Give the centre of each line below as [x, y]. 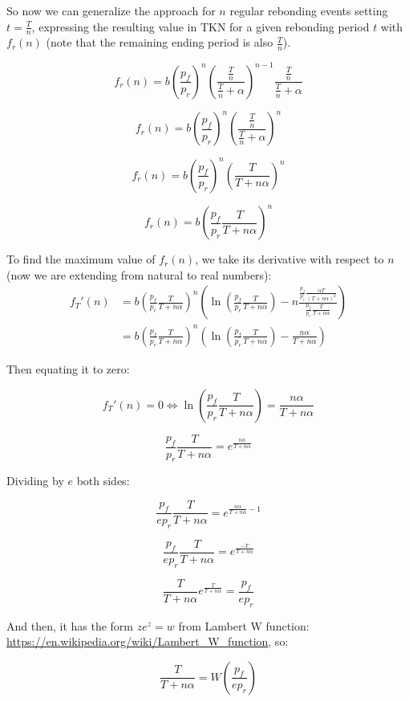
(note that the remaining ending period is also [160, 42]
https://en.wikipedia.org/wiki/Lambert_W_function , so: [148, 641]
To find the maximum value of [81, 259]
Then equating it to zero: [68, 369]
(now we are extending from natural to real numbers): [139, 274]
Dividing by [35, 481]
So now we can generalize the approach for [111, 10]
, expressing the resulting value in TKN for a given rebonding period [200, 26]
